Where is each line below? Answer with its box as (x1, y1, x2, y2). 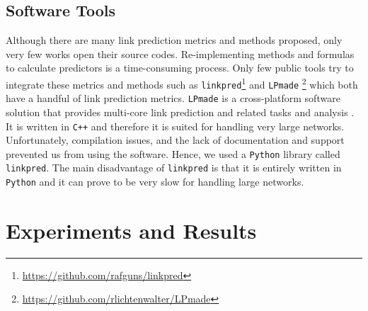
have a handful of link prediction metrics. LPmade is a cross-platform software (6, 91, 340, 106)
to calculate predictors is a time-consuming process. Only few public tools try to (6, 60, 354, 75)
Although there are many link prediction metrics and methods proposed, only (6, 33, 343, 47)
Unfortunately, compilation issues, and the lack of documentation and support (6, 132, 345, 147)
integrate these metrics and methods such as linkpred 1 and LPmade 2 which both (6, 74, 358, 91)
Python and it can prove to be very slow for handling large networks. (6, 174, 304, 189)
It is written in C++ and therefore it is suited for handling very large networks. (6, 118, 345, 133)
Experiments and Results (6, 215, 257, 244)
